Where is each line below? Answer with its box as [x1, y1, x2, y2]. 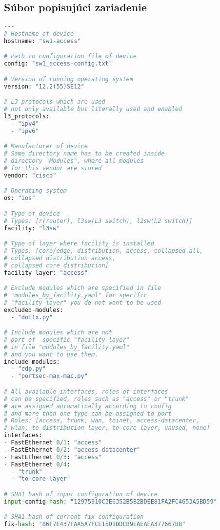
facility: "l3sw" [4, 224, 60, 232]
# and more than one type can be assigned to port [4, 410, 172, 417]
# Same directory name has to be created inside [4, 150, 165, 157]
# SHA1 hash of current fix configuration [4, 513, 144, 521]
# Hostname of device [4, 30, 74, 38]
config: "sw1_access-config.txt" [4, 60, 112, 67]
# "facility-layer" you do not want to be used [4, 299, 161, 306]
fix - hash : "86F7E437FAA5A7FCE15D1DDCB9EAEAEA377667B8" [4, 521, 186, 528]
